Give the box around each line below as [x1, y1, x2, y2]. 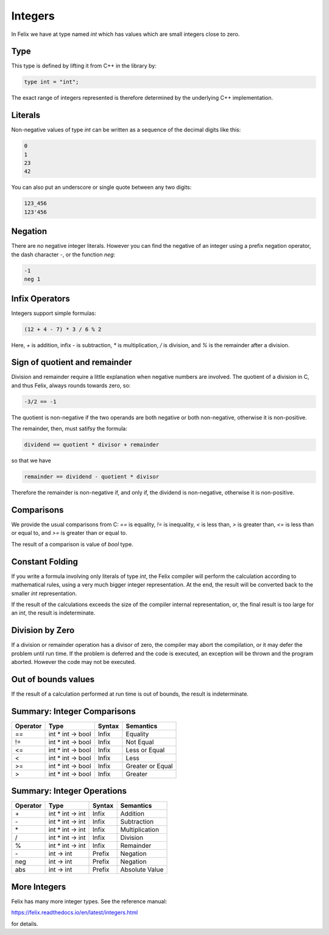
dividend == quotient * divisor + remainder [24, 442, 160, 448]
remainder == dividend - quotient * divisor [24, 473, 160, 481]
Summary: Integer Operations [11, 786, 127, 796]
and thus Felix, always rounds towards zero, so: [11, 381, 131, 389]
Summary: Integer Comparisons [11, 706, 136, 716]
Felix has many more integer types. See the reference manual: [11, 897, 168, 905]
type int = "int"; [24, 79, 79, 85]
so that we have [11, 457, 51, 464]
